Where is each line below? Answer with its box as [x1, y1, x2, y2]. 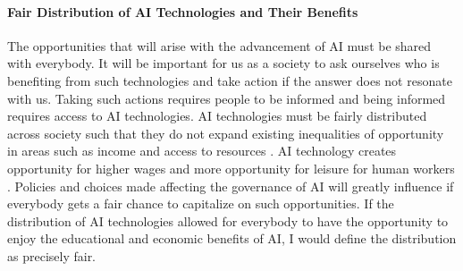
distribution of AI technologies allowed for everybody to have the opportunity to [7, 211, 449, 230]
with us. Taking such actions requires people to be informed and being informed [7, 89, 446, 107]
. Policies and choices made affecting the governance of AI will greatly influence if [7, 176, 454, 195]
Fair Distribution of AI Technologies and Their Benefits [7, 2, 358, 21]
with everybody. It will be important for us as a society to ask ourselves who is [7, 54, 440, 72]
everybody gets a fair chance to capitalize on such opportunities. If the [7, 194, 394, 213]
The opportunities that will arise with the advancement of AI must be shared [7, 36, 432, 55]
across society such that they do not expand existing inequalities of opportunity [7, 123, 444, 142]
